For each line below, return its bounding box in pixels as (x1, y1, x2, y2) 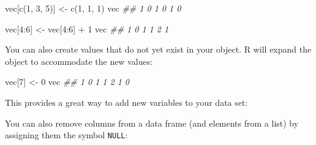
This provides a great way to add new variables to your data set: (5, 95, 248, 108)
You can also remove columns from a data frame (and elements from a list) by (5, 116, 299, 129)
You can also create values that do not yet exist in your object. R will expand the (5, 43, 312, 56)
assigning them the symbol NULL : (5, 128, 128, 141)
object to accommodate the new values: (5, 54, 153, 67)
